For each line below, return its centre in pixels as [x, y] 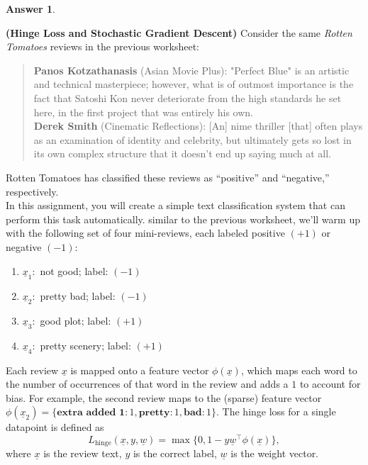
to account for [330, 384]
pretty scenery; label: [85, 345]
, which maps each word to [299, 370]
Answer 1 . [30, 9]
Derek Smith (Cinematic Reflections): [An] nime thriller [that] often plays [198, 126]
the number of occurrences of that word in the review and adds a [147, 384]
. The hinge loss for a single [276, 411]
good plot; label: [76, 320]
